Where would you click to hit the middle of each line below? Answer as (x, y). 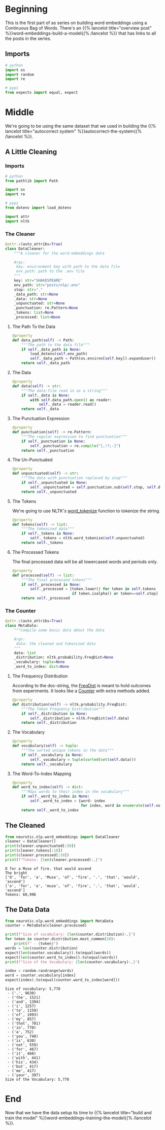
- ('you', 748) (23, 1036)
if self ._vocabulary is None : (52, 755)
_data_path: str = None (36, 294)
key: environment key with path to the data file (68, 267)
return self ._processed (46, 598)
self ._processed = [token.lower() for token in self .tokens (93, 589)
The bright (16, 873)
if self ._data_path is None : (51, 349)
